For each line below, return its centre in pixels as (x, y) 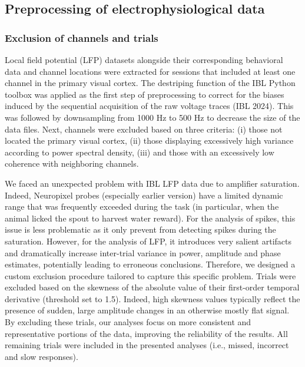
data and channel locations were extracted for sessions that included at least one (150, 71)
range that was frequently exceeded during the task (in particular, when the (142, 206)
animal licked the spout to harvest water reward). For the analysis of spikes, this (150, 218)
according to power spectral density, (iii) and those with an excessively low (140, 152)
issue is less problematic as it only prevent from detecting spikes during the (140, 229)
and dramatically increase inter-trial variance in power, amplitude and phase (143, 252)
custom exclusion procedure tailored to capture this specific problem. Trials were (150, 275)
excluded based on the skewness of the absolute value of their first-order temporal (152, 287)
